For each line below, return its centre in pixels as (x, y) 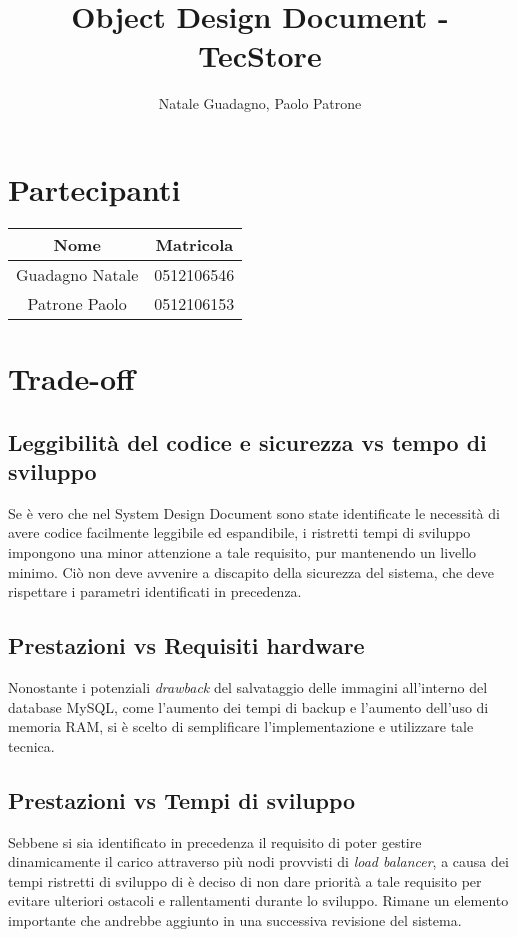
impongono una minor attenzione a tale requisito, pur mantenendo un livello (242, 552)
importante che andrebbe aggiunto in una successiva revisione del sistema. (235, 919)
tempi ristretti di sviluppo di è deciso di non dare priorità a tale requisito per (245, 880)
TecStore (260, 55)
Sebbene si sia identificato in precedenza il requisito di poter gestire (215, 841)
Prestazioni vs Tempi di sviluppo (182, 799)
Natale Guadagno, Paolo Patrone (260, 103)
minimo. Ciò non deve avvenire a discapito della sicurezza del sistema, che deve (251, 571)
